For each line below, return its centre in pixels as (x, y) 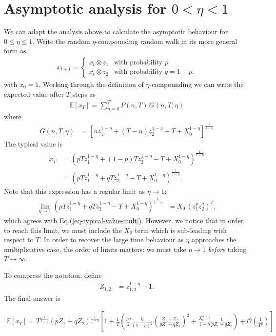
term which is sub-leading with (181, 230)
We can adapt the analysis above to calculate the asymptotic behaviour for (116, 31)
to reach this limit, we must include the (63, 230)
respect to (19, 240)
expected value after (34, 94)
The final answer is (32, 298)
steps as (84, 94)
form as (15, 51)
